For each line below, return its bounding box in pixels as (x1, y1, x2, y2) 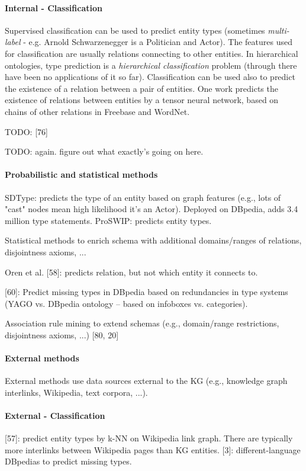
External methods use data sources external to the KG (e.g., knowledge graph (5, 374, 288, 387)
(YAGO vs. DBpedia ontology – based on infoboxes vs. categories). (5, 297, 248, 309)
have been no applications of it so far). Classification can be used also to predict (5, 71, 295, 83)
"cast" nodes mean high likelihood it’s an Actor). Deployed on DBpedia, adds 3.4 (5, 203, 298, 215)
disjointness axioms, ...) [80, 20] (5, 328, 119, 341)
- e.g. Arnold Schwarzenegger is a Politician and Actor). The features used (23, 36, 292, 48)
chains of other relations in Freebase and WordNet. (5, 105, 190, 117)
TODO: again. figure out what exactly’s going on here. (5, 145, 204, 158)
